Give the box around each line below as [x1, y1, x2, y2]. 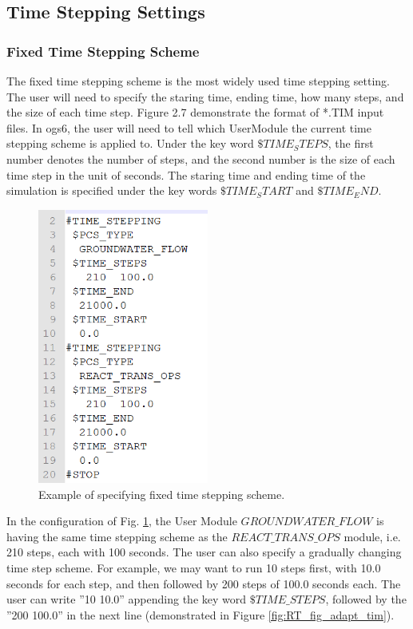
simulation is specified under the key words [6, 182, 217, 199]
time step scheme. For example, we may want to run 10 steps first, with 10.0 [6, 559, 381, 576]
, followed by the [325, 591, 407, 607]
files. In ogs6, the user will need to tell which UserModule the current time [6, 119, 371, 136]
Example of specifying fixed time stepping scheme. [38, 485, 285, 502]
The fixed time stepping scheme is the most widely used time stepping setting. [6, 73, 390, 89]
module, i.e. [344, 528, 401, 544]
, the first [328, 135, 374, 152]
